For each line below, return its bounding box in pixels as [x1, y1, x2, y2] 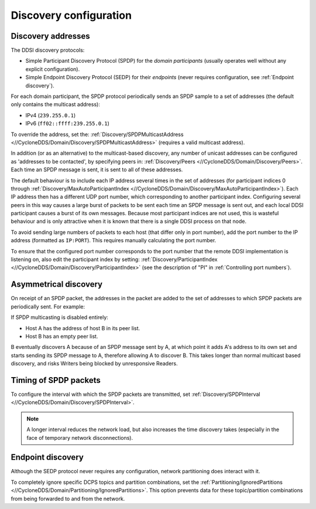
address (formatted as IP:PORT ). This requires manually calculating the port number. [11, 237, 217, 244]
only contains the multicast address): [11, 101, 101, 108]
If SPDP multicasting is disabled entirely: [11, 314, 108, 321]
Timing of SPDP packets [11, 375, 101, 385]
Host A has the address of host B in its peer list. [25, 324, 140, 331]
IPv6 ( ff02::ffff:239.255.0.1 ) [25, 120, 109, 127]
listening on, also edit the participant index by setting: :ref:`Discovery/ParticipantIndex [11, 256, 218, 263]
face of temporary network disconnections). [26, 434, 133, 441]
